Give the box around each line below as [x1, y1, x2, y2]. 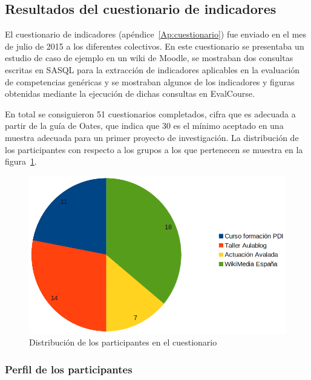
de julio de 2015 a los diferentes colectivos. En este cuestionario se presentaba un [5, 39, 304, 52]
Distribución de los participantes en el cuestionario [29, 336, 217, 349]
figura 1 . [5, 155, 37, 168]
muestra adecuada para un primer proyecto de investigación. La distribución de [5, 131, 299, 143]
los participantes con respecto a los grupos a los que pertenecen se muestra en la [5, 143, 303, 156]
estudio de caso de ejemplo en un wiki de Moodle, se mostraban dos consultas [5, 51, 293, 64]
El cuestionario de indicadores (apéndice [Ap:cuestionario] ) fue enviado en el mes [5, 28, 307, 41]
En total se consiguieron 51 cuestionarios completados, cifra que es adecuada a [5, 107, 296, 120]
